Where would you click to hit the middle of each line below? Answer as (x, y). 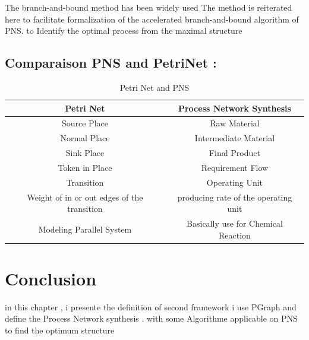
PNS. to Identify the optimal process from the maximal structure (124, 31)
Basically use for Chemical (235, 223)
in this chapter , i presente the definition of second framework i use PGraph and (151, 306)
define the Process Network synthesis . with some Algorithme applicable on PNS (151, 318)
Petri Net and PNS (154, 87)
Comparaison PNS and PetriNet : (111, 63)
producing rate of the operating (235, 197)
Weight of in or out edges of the (85, 197)
